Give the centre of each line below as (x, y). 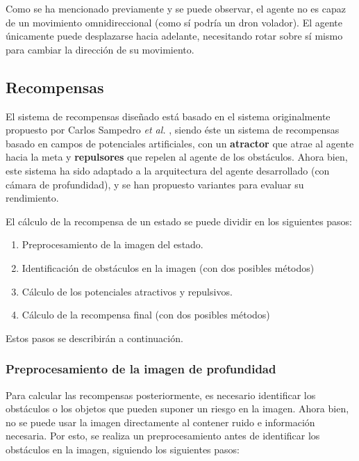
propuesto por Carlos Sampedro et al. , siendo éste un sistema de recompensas (173, 130)
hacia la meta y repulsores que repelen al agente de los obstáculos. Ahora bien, (177, 157)
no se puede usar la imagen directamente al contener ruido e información (160, 422)
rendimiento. (32, 198)
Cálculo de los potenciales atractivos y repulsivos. (127, 291)
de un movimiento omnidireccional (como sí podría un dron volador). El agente (174, 22)
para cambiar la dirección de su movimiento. (100, 49)
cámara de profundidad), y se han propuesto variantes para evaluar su (155, 184)
